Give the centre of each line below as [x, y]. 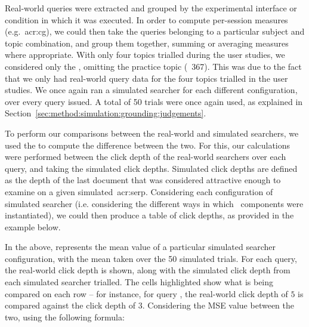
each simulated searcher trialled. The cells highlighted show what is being [139, 282]
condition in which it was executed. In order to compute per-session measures [146, 19]
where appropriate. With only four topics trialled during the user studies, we [145, 55]
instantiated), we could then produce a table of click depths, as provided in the [149, 215]
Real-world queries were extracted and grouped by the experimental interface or [151, 8]
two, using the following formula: [65, 317]
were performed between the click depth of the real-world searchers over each [146, 157]
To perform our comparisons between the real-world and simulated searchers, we [152, 133]
